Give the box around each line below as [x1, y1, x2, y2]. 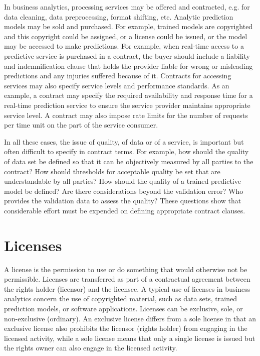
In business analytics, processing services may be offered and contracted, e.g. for [4, 2, 250, 12]
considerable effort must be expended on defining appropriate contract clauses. [4, 205, 245, 215]
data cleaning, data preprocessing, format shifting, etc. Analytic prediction [4, 11, 233, 22]
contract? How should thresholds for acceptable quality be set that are [4, 166, 220, 176]
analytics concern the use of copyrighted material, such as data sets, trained [4, 293, 237, 304]
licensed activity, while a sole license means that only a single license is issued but [4, 332, 255, 343]
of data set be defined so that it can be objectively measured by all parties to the [4, 156, 253, 166]
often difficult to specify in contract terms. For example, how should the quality [4, 146, 249, 157]
